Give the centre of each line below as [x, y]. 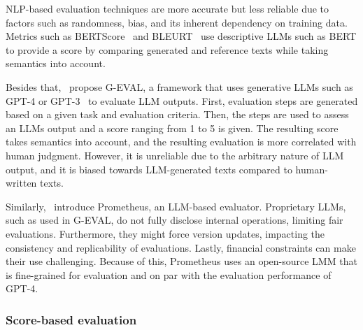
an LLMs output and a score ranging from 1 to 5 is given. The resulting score [172, 128]
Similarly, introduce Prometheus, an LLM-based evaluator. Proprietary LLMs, [176, 206]
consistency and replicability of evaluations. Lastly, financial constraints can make [181, 247]
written [21, 183]
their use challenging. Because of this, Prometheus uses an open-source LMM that [181, 261]
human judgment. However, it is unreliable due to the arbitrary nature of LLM [175, 155]
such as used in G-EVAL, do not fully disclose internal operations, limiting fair [175, 220]
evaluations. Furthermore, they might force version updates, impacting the [165, 233]
